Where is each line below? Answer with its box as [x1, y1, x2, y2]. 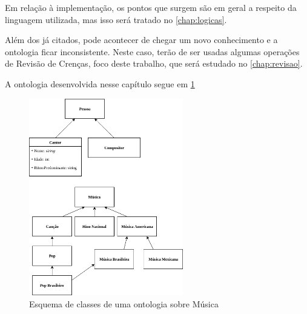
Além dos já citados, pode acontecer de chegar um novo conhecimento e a [5, 33, 278, 46]
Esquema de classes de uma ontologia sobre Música [29, 297, 219, 310]
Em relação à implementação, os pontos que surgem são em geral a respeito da [5, 1, 297, 13]
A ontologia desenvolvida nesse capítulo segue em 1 [5, 77, 195, 90]
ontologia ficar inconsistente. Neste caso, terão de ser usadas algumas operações [5, 45, 300, 58]
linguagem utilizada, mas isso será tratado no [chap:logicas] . [5, 13, 227, 25]
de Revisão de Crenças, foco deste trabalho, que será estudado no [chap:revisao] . [5, 57, 303, 70]
